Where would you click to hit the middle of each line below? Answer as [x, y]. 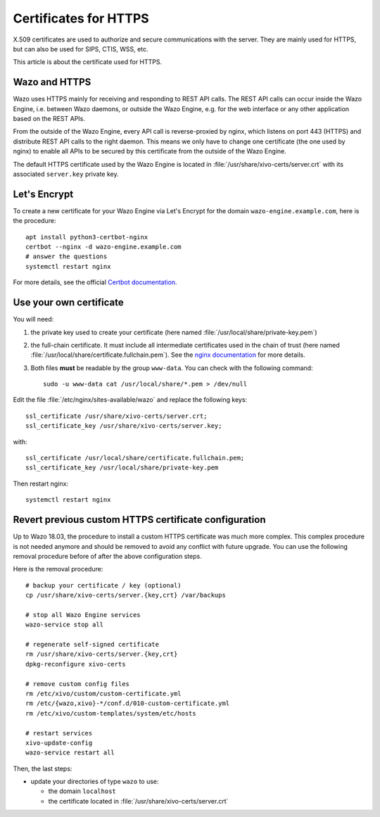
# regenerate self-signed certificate [93, 645]
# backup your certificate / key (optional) [104, 585]
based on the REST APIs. [49, 119]
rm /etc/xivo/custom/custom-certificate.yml [104, 693]
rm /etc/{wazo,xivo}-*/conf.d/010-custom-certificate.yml [128, 703]
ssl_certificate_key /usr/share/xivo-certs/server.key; [124, 426]
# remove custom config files [78, 684]
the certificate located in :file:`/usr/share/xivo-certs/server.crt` [138, 801]
